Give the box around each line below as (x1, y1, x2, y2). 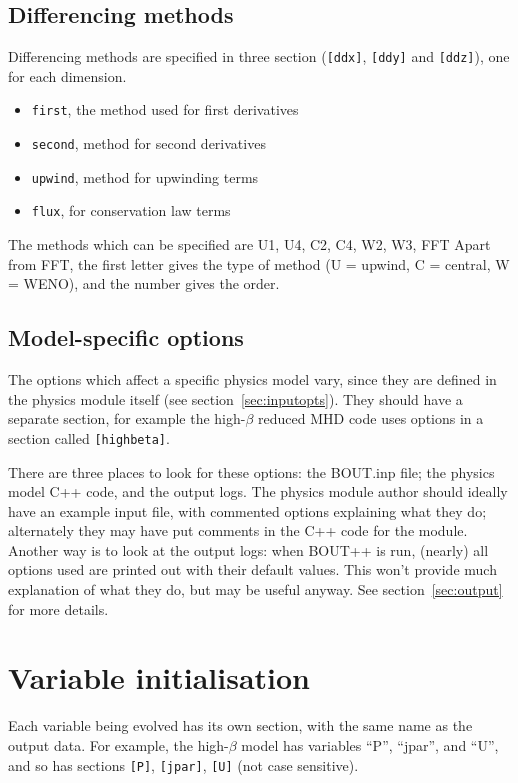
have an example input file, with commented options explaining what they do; (8, 500, 487, 521)
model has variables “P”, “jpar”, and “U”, (241, 734, 499, 755)
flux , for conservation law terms (31, 200, 231, 221)
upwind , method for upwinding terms (31, 166, 259, 187)
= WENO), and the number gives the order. (8, 273, 280, 294)
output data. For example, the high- (8, 734, 229, 755)
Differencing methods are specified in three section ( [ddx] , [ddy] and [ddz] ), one (8, 46, 510, 67)
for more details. (8, 598, 109, 619)
